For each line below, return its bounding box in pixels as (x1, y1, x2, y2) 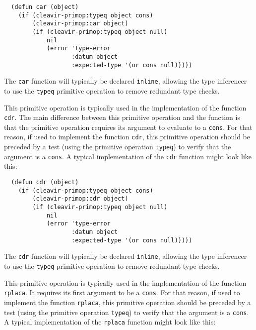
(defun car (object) (11, 3, 79, 10)
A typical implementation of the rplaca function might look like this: (4, 317, 216, 327)
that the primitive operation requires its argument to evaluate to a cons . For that (4, 121, 253, 132)
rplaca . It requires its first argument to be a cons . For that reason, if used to (4, 287, 240, 298)
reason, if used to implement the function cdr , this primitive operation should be (4, 131, 250, 142)
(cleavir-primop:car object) (32, 20, 128, 27)
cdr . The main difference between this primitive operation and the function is (4, 112, 240, 122)
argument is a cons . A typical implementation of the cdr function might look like (4, 151, 252, 161)
